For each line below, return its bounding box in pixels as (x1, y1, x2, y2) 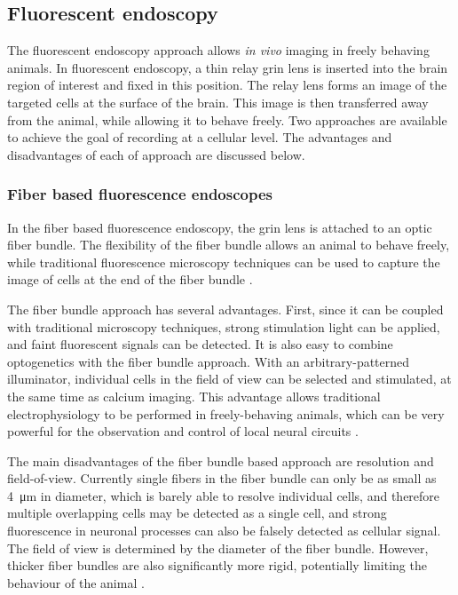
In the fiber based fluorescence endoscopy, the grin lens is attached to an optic (7, 218, 432, 236)
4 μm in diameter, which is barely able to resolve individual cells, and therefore (7, 486, 440, 504)
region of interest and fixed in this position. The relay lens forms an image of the (7, 75, 447, 94)
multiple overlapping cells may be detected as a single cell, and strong (7, 504, 387, 522)
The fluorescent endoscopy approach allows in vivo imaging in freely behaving (7, 41, 430, 59)
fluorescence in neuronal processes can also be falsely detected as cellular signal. (7, 521, 441, 540)
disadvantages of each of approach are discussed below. (7, 145, 305, 163)
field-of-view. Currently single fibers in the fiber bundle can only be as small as (7, 469, 437, 488)
